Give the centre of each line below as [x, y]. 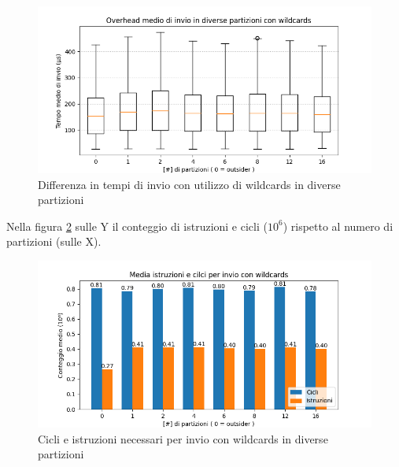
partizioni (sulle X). [54, 241]
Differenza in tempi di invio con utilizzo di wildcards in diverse [189, 184]
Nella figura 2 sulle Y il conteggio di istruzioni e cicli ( [137, 226]
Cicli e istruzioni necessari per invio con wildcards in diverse [183, 438]
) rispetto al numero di [338, 226]
